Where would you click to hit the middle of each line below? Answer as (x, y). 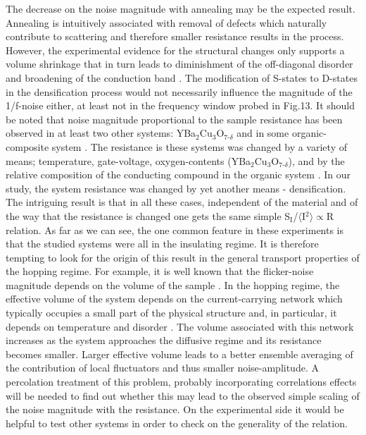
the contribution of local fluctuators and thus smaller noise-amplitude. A (162, 368)
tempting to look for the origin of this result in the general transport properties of (183, 257)
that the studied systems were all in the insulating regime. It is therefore (162, 244)
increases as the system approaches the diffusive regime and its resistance (164, 340)
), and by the (316, 160)
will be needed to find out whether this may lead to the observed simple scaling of (183, 395)
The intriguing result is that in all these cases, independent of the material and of (182, 202)
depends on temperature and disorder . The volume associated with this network (180, 326)
